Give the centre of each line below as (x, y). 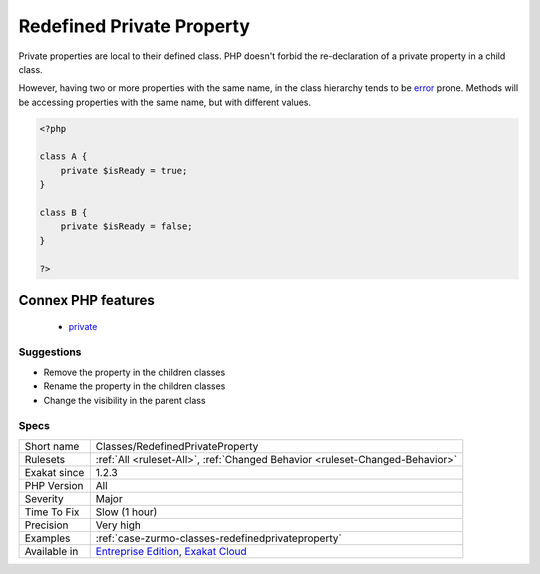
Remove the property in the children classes (134, 372)
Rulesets (44, 459)
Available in (51, 551)
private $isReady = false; (127, 226)
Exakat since (54, 472)
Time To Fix (52, 512)
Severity (44, 498)
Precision (46, 525)
